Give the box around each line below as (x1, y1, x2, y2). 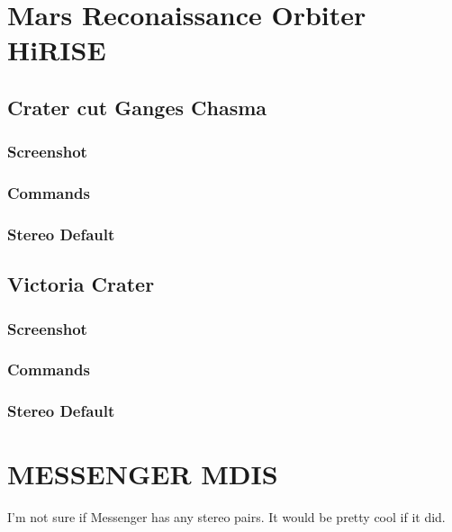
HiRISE (7, 32, 106, 68)
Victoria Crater (7, 270, 155, 298)
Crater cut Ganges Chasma (7, 93, 267, 121)
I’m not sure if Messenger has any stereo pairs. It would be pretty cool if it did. (7, 508, 446, 527)
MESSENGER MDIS (7, 455, 278, 492)
